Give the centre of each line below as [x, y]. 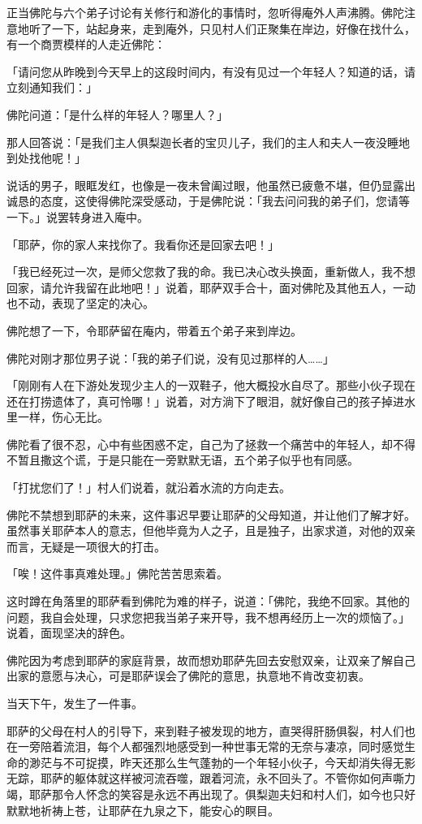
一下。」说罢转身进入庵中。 [78, 216]
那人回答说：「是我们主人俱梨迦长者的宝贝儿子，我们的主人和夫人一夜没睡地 [208, 142]
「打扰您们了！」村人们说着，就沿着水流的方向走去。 [149, 487]
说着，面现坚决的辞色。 [69, 633]
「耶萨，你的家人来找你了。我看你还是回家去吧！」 [143, 244]
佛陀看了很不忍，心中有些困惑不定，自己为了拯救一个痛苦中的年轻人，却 [200, 444]
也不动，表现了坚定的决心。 [80, 303]
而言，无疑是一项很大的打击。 [86, 546]
